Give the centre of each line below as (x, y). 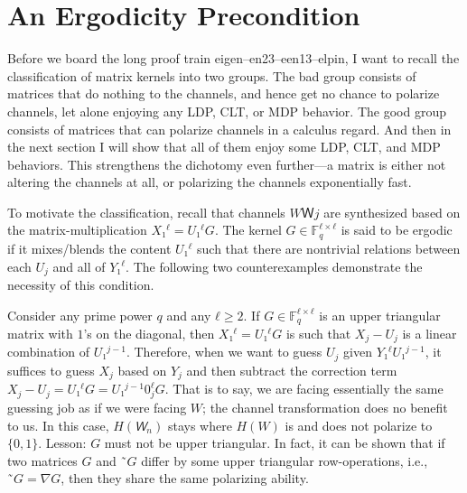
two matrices (42, 460)
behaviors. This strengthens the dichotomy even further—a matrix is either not (227, 164)
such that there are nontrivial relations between (329, 248)
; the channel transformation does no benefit (325, 408)
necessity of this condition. (81, 284)
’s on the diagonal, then (149, 334)
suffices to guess (51, 370)
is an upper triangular (380, 315)
